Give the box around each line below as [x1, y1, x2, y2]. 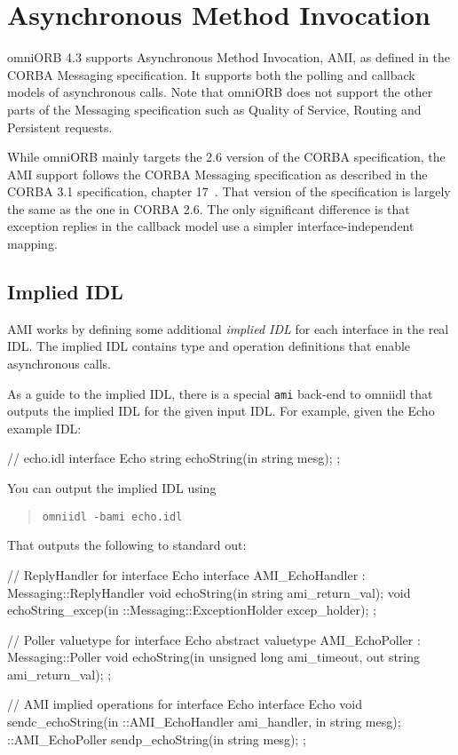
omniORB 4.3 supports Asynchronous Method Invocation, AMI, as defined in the [7, 48, 451, 67]
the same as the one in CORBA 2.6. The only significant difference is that [7, 199, 410, 218]
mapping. [7, 234, 58, 253]
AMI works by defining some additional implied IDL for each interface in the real [7, 319, 449, 338]
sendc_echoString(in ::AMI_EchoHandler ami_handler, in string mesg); [7, 712, 401, 731]
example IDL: [7, 418, 82, 437]
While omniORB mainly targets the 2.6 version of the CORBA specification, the [7, 147, 446, 166]
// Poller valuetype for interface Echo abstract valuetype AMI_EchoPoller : [7, 630, 421, 648]
